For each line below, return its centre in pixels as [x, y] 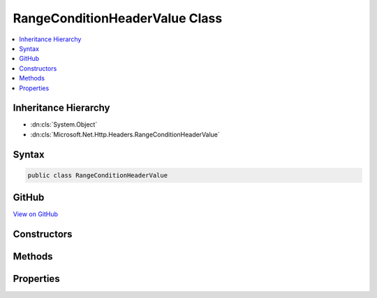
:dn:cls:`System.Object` [64, 125]
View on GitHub [36, 214]
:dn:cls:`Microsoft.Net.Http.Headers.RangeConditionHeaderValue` [125, 134]
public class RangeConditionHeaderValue [97, 175]
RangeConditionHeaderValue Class [118, 18]
